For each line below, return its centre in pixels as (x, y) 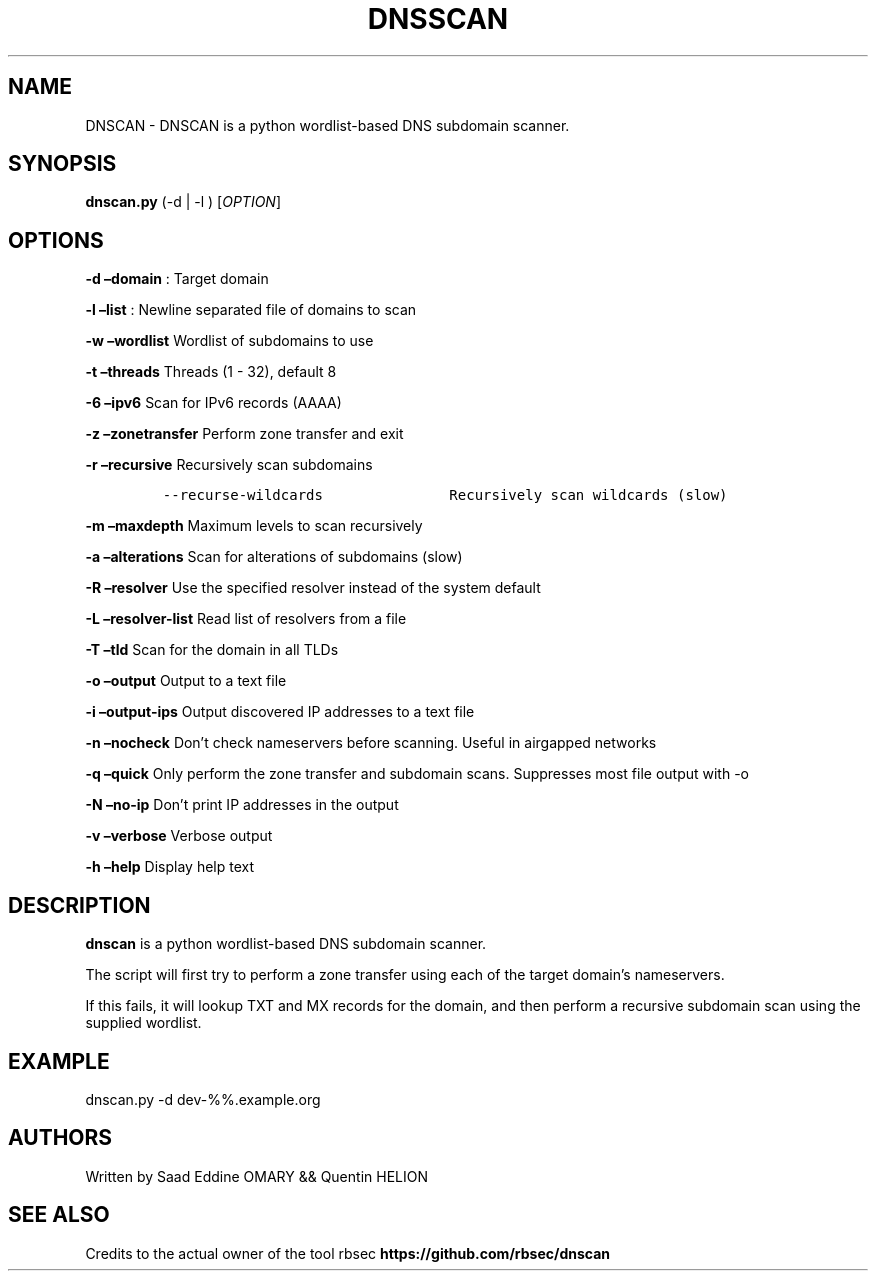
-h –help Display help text (170, 867)
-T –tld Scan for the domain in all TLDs (212, 650)
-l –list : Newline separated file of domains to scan (251, 310)
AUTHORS (60, 1138)
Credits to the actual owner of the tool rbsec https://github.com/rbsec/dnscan (348, 1253)
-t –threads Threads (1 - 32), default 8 (211, 372)
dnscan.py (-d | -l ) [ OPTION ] (183, 202)
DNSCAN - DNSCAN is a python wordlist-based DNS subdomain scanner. (327, 125)
